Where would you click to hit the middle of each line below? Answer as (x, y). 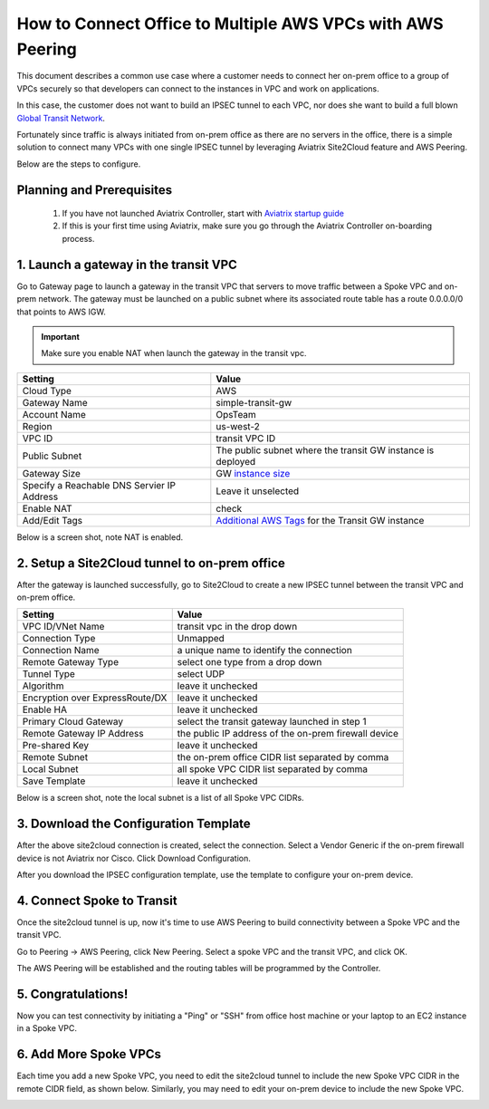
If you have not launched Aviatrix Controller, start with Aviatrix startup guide (203, 214)
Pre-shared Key (56, 746)
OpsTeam (236, 414)
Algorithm (43, 686)
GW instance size (253, 473)
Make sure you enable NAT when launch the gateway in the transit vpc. (174, 353)
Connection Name (61, 651)
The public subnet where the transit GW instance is (325, 450)
